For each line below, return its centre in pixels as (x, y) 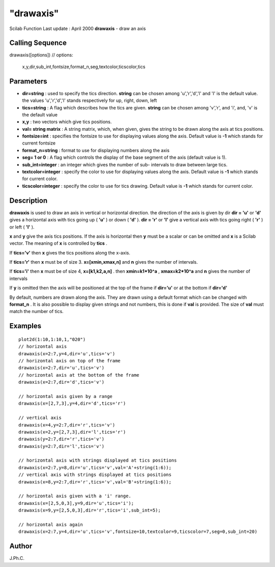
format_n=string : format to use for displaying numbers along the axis (96, 150)
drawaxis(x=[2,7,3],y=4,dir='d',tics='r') (72, 404)
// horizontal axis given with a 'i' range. (75, 496)
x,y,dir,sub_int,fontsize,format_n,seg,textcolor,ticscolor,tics (84, 67)
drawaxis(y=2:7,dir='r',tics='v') (61, 439)
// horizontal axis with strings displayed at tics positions (98, 460)
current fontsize (39, 143)
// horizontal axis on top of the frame (70, 361)
